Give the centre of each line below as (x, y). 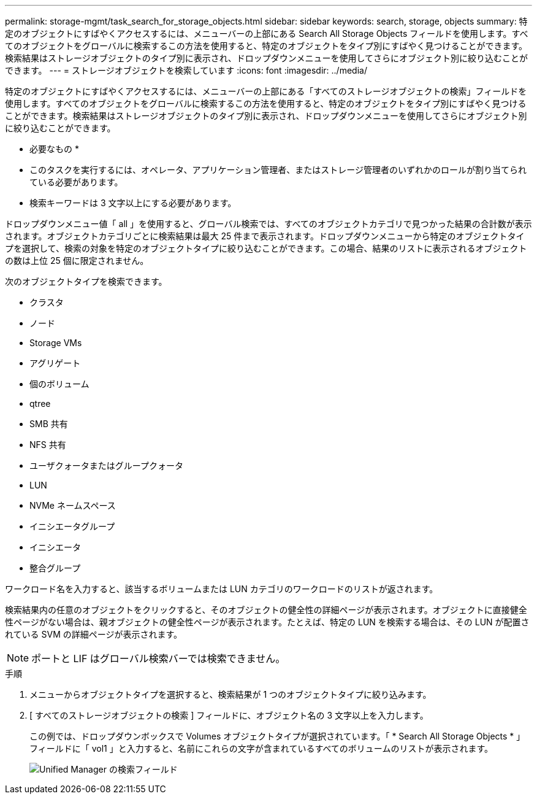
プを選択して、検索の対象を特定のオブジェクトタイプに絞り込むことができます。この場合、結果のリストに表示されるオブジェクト (266, 248)
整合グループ (55, 568)
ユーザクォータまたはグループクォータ (106, 465)
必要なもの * (54, 149)
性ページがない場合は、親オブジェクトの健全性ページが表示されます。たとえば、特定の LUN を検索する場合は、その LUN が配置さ (267, 622)
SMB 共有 (49, 424)
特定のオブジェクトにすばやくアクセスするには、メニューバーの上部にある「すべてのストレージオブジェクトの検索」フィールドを (266, 91)
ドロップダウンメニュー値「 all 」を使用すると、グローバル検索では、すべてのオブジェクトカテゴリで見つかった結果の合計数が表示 (268, 224)
